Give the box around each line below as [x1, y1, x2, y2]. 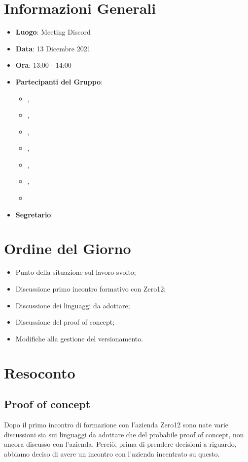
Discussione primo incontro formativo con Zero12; [15, 283, 166, 294]
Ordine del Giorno [4, 238, 131, 258]
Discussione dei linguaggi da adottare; [15, 300, 130, 310]
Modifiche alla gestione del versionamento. [15, 333, 143, 343]
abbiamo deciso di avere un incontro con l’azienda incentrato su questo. [4, 448, 220, 459]
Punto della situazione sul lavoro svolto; [15, 267, 136, 277]
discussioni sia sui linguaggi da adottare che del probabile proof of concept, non [4, 429, 244, 439]
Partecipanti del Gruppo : [15, 76, 103, 86]
